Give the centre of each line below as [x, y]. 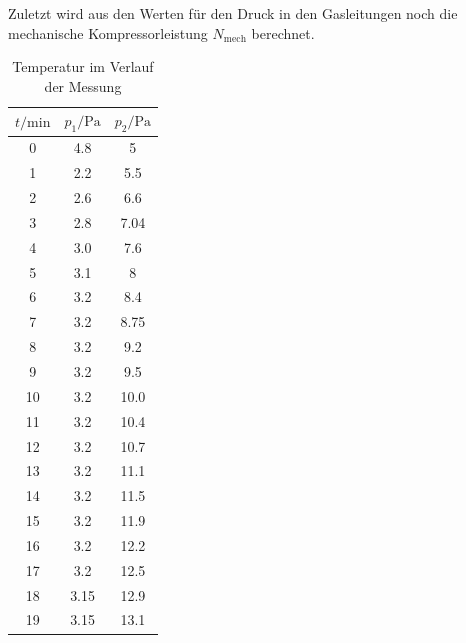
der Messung [83, 85]
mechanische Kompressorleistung [108, 32]
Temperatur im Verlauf [83, 66]
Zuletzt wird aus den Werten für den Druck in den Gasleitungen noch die [233, 13]
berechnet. [283, 32]
